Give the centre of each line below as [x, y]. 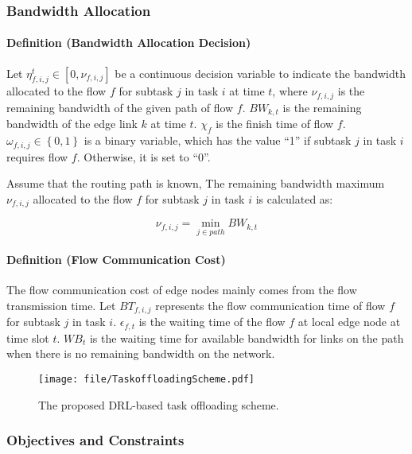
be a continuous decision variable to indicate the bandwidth [260, 73]
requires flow [37, 156]
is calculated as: [294, 198]
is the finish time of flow [275, 124]
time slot [28, 338]
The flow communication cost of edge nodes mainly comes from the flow [182, 290]
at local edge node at [349, 322]
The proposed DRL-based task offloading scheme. [159, 404]
